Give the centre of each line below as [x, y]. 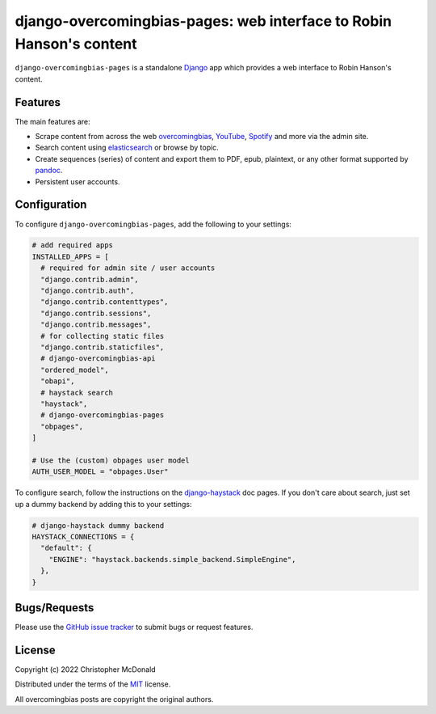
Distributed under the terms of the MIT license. [93, 684]
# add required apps [72, 245]
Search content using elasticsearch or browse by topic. [127, 148]
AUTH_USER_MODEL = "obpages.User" [100, 472]
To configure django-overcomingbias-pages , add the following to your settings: [153, 224]
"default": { [66, 548]
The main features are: [52, 121]
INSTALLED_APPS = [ [70, 256]
